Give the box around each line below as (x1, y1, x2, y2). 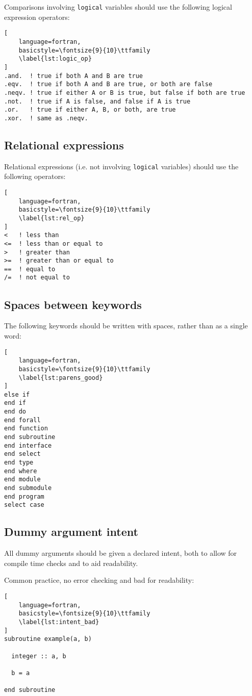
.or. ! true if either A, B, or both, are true (4, 106, 176, 114)
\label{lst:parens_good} (18, 374, 103, 381)
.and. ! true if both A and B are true (4, 72, 143, 80)
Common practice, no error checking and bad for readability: (4, 575, 194, 585)
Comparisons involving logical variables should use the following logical (4, 2, 232, 12)
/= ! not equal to (4, 274, 70, 281)
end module (4, 476, 41, 483)
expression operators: (4, 11, 70, 22)
